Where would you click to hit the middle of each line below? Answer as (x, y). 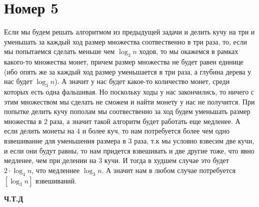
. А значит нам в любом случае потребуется (168, 170)
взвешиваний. (56, 180)
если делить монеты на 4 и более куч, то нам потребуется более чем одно (117, 131)
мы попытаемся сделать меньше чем (59, 51)
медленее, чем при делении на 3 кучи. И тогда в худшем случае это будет (116, 160)
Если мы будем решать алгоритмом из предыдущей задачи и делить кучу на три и (129, 32)
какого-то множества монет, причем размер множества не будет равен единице (124, 62)
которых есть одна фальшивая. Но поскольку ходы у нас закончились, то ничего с (129, 92)
